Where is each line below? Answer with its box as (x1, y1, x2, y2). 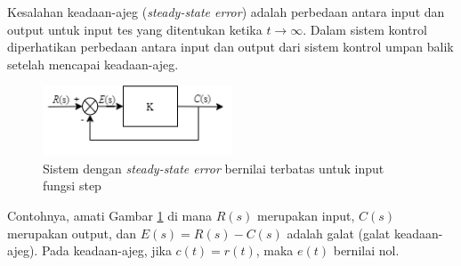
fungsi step (43, 176, 101, 195)
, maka (255, 241, 294, 260)
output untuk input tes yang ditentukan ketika (7, 20, 263, 38)
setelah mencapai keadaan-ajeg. (7, 54, 179, 73)
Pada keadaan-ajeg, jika (41, 241, 172, 260)
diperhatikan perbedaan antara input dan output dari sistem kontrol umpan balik (7, 37, 454, 56)
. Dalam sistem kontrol (303, 20, 427, 38)
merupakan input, (257, 206, 355, 224)
